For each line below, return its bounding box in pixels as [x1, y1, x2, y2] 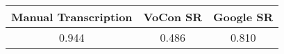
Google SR [213, 9, 274, 25]
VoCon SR [143, 9, 203, 25]
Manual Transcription [11, 9, 133, 25]
